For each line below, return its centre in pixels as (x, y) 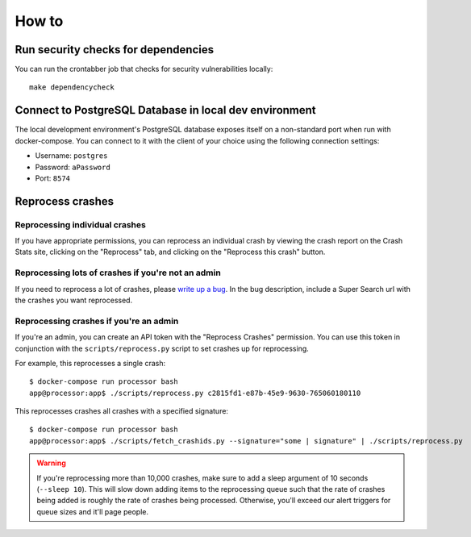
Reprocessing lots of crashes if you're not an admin (118, 273)
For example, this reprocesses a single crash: (90, 363)
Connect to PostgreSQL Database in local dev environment (165, 110)
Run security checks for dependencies (114, 50)
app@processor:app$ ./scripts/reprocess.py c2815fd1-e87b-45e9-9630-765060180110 (195, 393)
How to (39, 21)
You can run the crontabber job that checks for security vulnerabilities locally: (144, 69)
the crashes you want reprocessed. (74, 300)
